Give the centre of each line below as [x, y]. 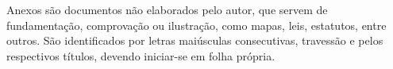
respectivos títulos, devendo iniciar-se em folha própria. [141, 55]
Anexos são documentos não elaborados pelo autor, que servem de [167, 9]
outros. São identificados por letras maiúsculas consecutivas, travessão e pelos [195, 40]
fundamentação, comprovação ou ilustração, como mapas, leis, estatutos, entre [196, 25]
